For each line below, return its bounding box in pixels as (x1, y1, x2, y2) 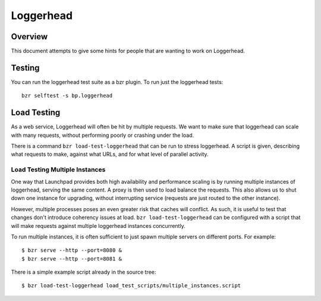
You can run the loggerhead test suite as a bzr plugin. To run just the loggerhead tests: (11, 78, 224, 86)
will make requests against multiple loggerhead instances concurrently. (11, 222, 185, 229)
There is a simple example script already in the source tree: (11, 268, 156, 276)
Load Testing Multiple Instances (11, 165, 106, 174)
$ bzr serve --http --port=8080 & (21, 247, 122, 254)
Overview (11, 32, 48, 42)
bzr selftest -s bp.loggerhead (21, 92, 113, 99)
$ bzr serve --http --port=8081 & (21, 255, 122, 262)
